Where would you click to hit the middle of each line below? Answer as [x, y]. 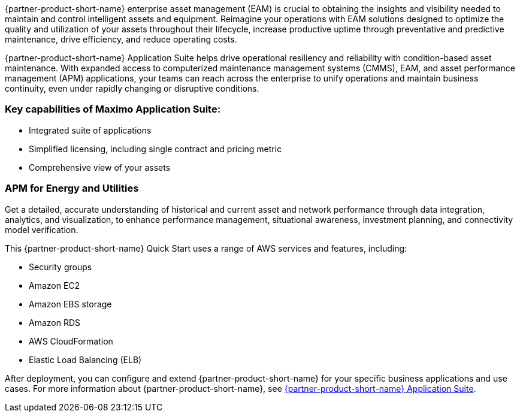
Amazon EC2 [55, 285]
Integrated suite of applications [90, 130]
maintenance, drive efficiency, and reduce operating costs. [121, 39]
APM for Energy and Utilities [72, 188]
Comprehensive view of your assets [100, 167]
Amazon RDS [55, 322]
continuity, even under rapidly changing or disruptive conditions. [132, 88]
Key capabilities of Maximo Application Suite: [113, 109]
